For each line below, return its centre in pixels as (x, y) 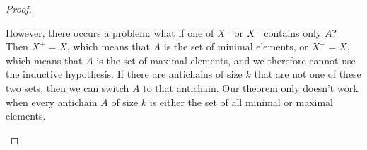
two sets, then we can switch (68, 87)
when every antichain (52, 102)
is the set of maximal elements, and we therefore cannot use (226, 60)
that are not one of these (308, 74)
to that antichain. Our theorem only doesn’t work (251, 87)
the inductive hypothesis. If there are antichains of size (124, 74)
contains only (293, 32)
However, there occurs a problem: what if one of (110, 32)
